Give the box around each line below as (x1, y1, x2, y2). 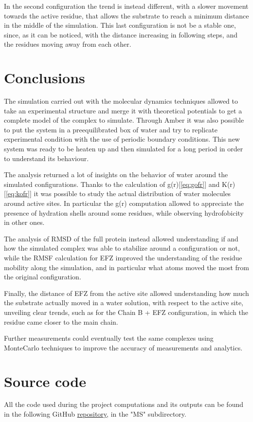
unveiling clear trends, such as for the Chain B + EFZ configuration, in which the (4, 307, 248, 317)
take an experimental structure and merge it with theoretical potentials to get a (4, 105, 242, 115)
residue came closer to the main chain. (4, 316, 118, 327)
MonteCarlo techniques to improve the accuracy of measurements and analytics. (4, 342, 243, 352)
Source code (4, 371, 86, 391)
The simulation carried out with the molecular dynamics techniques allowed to (4, 96, 238, 106)
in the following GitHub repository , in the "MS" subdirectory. (4, 409, 186, 419)
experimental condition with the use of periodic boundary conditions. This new (4, 134, 240, 144)
